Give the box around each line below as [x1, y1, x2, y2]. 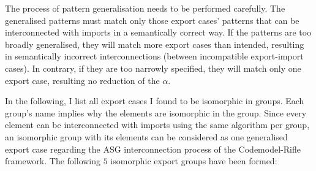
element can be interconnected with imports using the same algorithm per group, [5, 118, 310, 131]
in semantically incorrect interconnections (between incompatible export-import [5, 50, 304, 63]
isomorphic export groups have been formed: [110, 154, 277, 167]
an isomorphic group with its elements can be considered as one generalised [5, 130, 288, 143]
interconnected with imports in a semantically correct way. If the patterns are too [5, 26, 312, 39]
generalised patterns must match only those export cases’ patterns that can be [5, 13, 299, 26]
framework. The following [5, 154, 101, 167]
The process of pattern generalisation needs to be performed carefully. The [5, 2, 285, 14]
